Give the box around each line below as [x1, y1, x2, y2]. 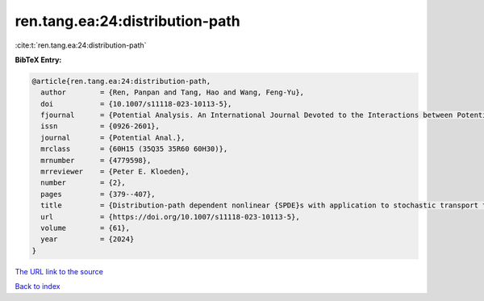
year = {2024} [40, 235, 135, 244]
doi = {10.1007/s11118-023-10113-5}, [40, 99, 232, 108]
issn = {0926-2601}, [40, 122, 161, 131]
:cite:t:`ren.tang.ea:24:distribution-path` [15, 40, 147, 50]
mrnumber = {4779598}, [40, 156, 152, 165]
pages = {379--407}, [40, 190, 156, 199]
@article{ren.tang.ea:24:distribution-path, [31, 77, 211, 86]
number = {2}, [40, 178, 127, 187]
